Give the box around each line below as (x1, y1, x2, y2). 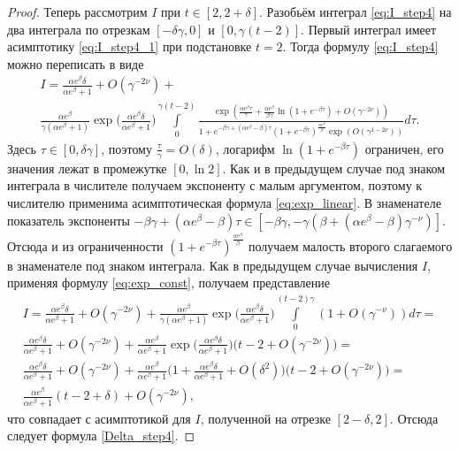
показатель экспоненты (7, 210, 130, 229)
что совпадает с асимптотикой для (7, 409, 191, 427)
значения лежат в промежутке (7, 158, 167, 177)
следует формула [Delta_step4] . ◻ (7, 426, 195, 445)
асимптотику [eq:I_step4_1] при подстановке (7, 37, 252, 56)
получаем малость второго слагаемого (248, 236, 453, 255)
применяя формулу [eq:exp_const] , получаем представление (7, 273, 331, 292)
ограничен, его (364, 139, 444, 157)
